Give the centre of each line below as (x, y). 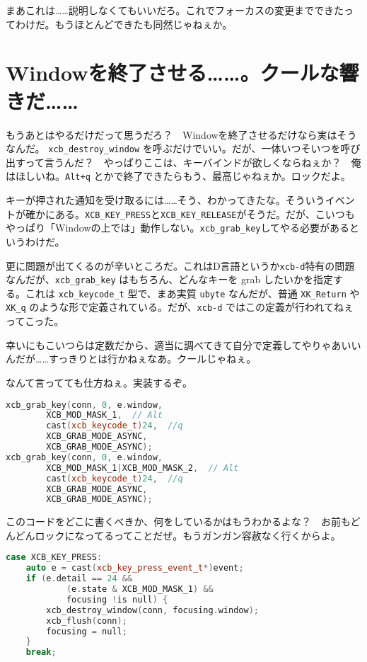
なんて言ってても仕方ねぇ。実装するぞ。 (99, 382)
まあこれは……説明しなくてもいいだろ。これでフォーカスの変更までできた (175, 10)
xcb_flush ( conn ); (87, 621)
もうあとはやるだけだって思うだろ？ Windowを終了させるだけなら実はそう (181, 134)
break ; (41, 652)
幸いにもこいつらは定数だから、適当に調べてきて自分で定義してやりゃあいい (183, 344)
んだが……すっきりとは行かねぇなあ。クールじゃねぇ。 (131, 359)
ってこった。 (35, 321)
